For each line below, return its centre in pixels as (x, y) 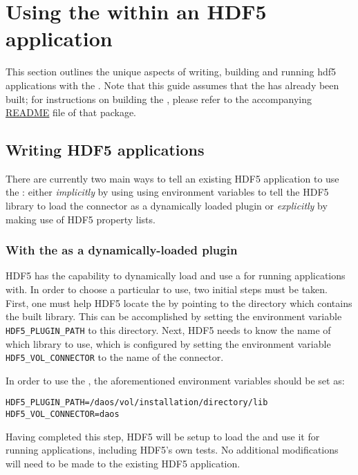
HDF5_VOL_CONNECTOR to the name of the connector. (115, 357)
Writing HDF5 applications (105, 150)
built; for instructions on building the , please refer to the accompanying (159, 99)
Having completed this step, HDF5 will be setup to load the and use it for (163, 436)
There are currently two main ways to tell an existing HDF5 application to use (172, 178)
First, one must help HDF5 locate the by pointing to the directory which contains (179, 302)
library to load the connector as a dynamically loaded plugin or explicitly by (167, 206)
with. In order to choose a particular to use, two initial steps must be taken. (167, 289)
